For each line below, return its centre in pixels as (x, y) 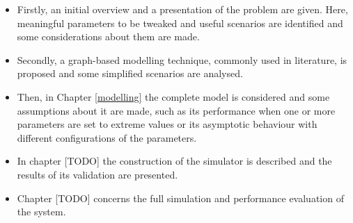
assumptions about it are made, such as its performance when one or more (176, 110)
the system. (41, 212)
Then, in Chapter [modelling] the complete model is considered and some (173, 96)
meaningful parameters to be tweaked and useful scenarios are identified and (180, 23)
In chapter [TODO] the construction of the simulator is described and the (174, 161)
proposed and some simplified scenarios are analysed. (130, 73)
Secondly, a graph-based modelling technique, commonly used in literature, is (182, 59)
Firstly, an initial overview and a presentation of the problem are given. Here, (182, 9)
